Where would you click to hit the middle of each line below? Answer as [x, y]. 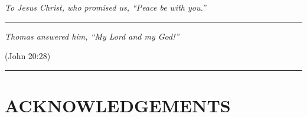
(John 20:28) [28, 56]
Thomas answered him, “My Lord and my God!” [92, 36]
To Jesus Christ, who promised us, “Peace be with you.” [105, 7]
